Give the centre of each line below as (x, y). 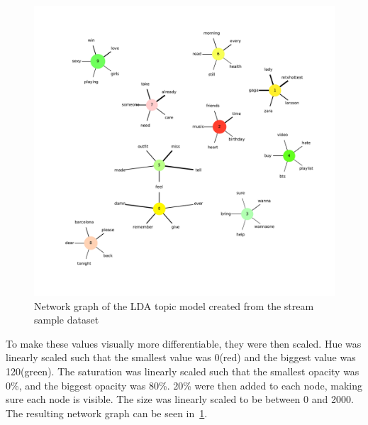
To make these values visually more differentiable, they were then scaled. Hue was (184, 343)
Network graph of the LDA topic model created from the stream (174, 305)
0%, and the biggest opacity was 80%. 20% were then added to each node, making (184, 385)
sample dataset (67, 320)
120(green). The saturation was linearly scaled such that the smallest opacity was (183, 371)
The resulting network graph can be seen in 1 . (107, 413)
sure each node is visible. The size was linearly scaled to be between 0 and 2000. (180, 399)
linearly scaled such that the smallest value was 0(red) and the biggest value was (181, 357)
